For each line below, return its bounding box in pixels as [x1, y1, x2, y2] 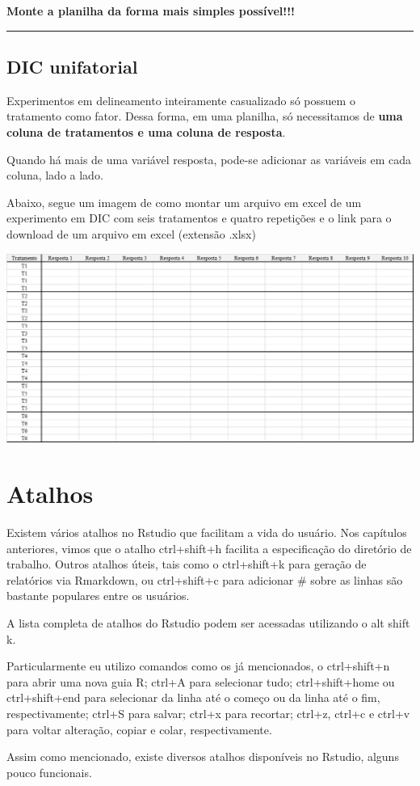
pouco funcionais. [6, 763, 92, 780]
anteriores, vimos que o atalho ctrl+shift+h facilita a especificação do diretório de [6, 539, 412, 556]
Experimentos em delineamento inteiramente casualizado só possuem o [6, 91, 355, 108]
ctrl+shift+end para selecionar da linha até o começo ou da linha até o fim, [6, 689, 380, 706]
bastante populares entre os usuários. [6, 587, 190, 604]
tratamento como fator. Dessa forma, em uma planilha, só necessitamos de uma [6, 108, 403, 125]
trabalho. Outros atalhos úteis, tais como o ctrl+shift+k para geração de [6, 556, 367, 573]
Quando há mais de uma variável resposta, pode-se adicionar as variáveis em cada [6, 150, 412, 167]
